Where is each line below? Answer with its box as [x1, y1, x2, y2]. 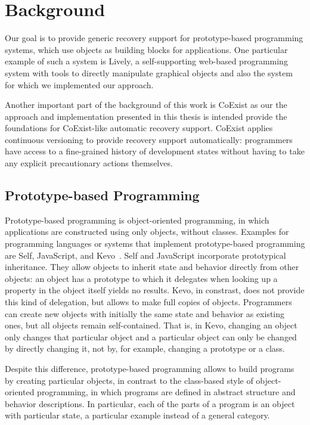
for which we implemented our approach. [5, 78, 154, 91]
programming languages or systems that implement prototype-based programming [5, 237, 305, 250]
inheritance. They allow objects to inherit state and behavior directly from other [5, 260, 299, 273]
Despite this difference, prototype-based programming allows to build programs [5, 362, 294, 374]
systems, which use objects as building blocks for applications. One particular [5, 43, 288, 55]
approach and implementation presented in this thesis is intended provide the [5, 110, 287, 122]
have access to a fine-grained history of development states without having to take [5, 145, 305, 157]
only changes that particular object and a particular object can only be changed [5, 330, 297, 343]
